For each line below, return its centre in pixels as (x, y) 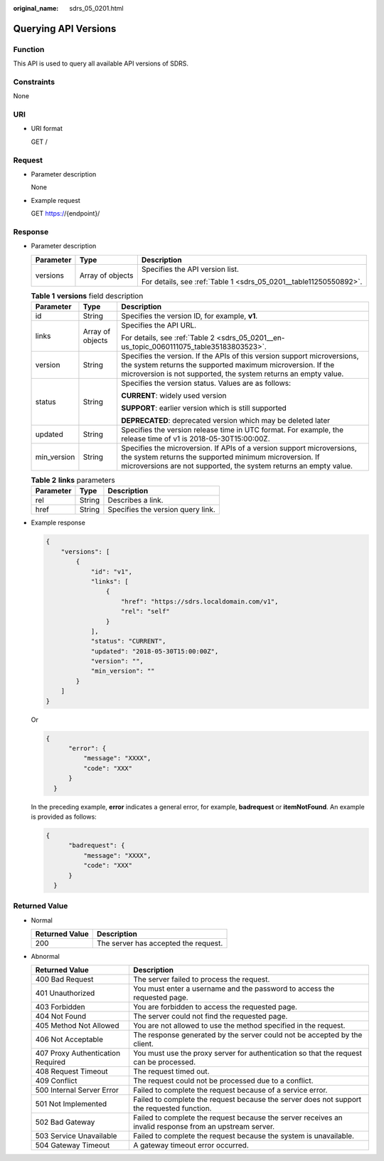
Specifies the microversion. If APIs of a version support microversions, (239, 448)
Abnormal (45, 957)
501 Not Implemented (71, 1104)
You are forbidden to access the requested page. (215, 1007)
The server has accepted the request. (160, 943)
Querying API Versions (65, 28)
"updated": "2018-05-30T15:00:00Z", (155, 651)
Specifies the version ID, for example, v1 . (190, 316)
